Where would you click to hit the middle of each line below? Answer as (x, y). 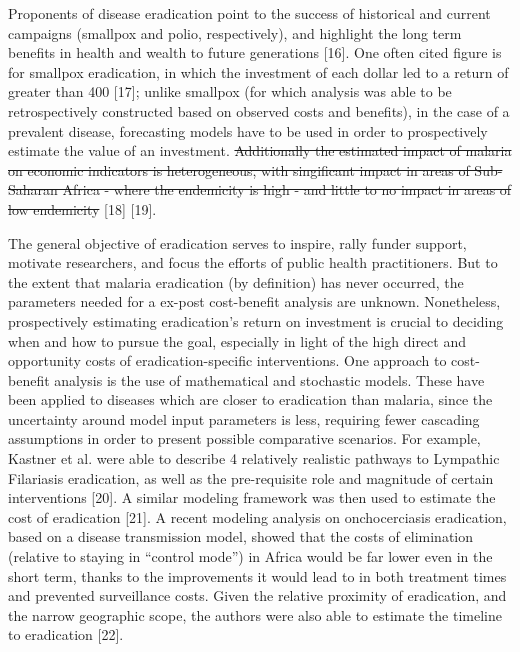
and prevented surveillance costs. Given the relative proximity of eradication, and (257, 595)
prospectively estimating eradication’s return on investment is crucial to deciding (256, 320)
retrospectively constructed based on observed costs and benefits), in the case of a (259, 110)
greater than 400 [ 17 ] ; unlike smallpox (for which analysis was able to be (230, 91)
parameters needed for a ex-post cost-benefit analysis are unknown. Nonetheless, (254, 301)
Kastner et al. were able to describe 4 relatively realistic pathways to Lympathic (254, 458)
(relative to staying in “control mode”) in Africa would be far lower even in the (250, 556)
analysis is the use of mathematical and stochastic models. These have (269, 379)
